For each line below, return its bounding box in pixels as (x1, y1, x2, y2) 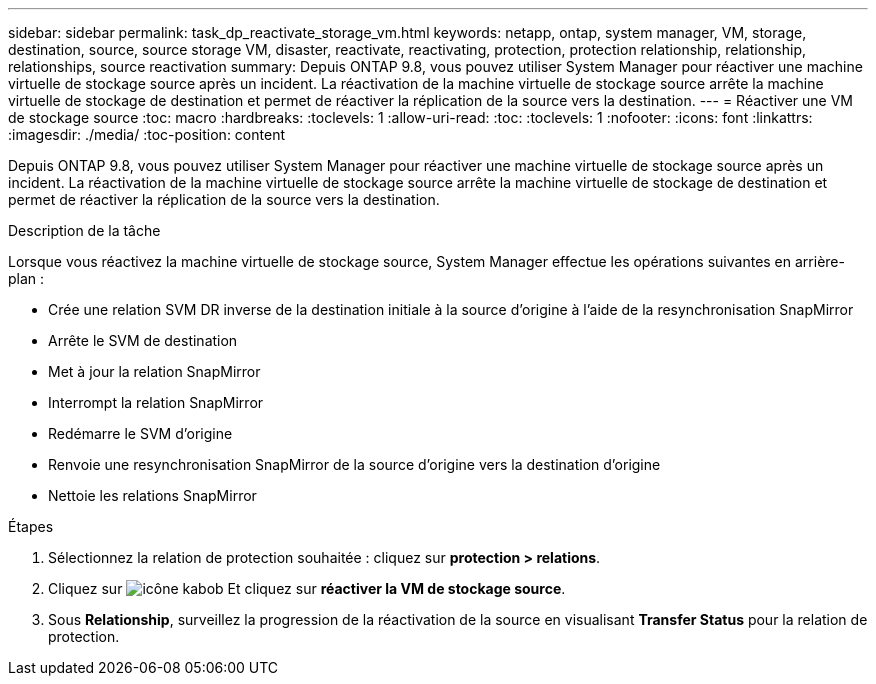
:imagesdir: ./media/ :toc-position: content (8, 126, 285, 143)
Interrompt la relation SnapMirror (48, 394, 264, 411)
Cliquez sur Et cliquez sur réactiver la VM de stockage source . (48, 580, 566, 597)
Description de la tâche (8, 222, 161, 239)
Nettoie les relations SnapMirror (48, 487, 257, 504)
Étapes (8, 518, 54, 535)
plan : (8, 270, 45, 287)
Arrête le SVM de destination (48, 332, 238, 349)
